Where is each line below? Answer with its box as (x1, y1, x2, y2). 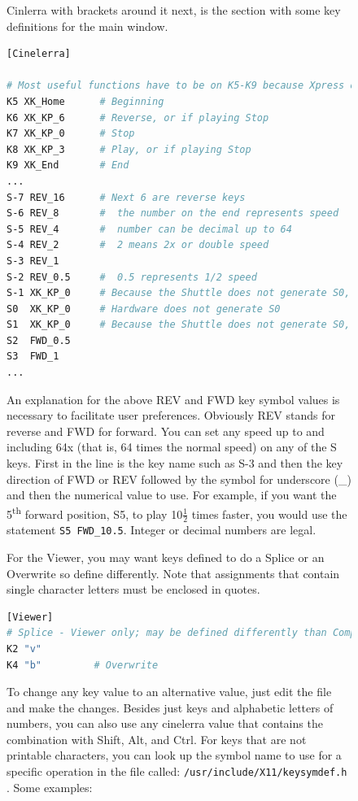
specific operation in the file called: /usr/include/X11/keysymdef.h (7, 763, 347, 780)
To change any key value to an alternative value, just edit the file (7, 683, 332, 700)
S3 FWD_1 (7, 350, 59, 363)
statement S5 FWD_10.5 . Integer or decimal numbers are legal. (7, 521, 317, 538)
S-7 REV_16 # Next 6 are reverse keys (7, 191, 246, 203)
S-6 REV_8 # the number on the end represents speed (7, 207, 339, 220)
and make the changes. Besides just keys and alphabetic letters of (7, 699, 334, 716)
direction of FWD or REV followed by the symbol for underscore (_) (7, 470, 351, 487)
